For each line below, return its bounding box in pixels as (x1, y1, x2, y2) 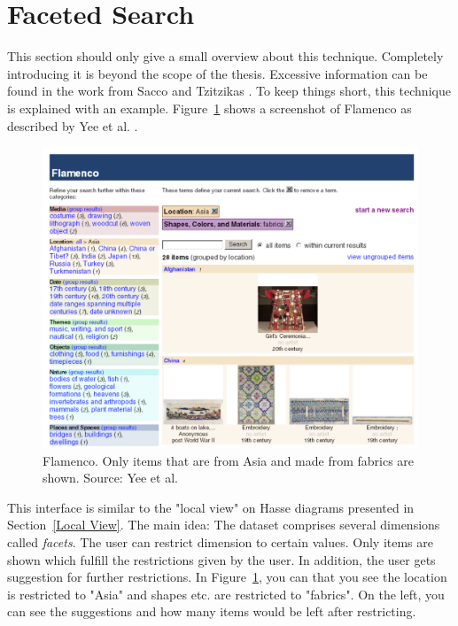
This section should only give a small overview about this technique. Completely (7, 47, 444, 66)
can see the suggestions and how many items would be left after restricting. (7, 602, 416, 621)
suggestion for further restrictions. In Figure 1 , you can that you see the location (7, 568, 447, 586)
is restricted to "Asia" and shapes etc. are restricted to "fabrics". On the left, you (7, 584, 445, 603)
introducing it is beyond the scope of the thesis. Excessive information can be (7, 64, 428, 82)
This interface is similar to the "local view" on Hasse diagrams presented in (7, 498, 415, 516)
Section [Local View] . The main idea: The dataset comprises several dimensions (7, 515, 440, 534)
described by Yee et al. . (7, 116, 138, 135)
